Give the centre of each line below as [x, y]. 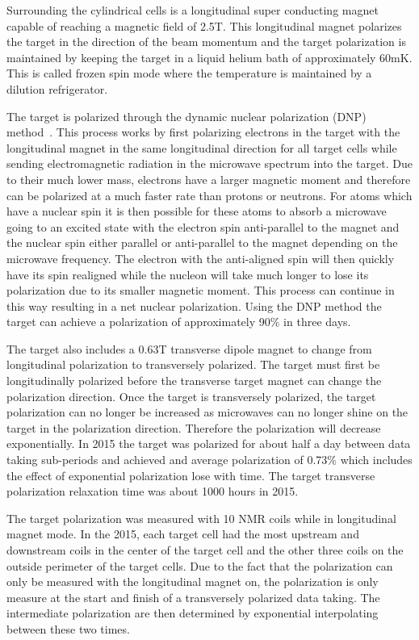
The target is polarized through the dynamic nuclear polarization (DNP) [186, 116]
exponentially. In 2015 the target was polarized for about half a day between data [209, 443]
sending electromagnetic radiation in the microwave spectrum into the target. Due [209, 163]
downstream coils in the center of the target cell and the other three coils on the [205, 550]
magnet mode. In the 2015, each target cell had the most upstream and [183, 534]
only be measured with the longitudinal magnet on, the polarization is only [193, 581]
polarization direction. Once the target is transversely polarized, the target [191, 396]
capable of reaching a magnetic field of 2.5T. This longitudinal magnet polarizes [204, 25]
